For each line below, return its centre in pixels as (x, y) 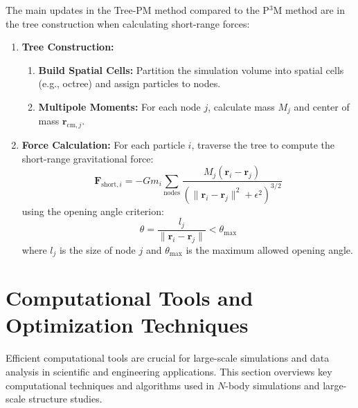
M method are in (309, 10)
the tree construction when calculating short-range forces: (128, 23)
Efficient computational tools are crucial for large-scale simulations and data (168, 358)
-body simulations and (272, 385)
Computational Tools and (129, 298)
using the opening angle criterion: (93, 211)
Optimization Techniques (127, 325)
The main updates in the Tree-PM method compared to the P (137, 10)
